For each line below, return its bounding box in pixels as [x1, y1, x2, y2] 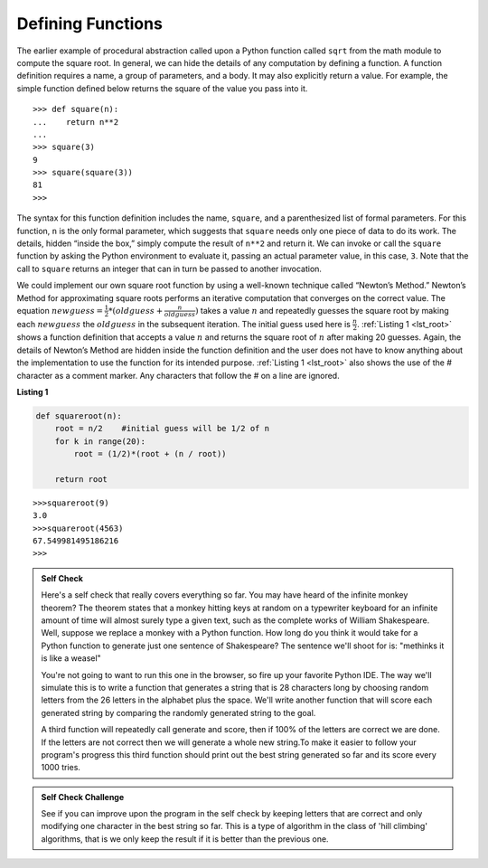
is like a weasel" [41, 653, 101, 664]
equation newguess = [16, 305, 104, 316]
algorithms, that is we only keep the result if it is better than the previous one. [41, 833, 329, 844]
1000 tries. [41, 762, 81, 773]
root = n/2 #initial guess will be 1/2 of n [54, 423, 270, 434]
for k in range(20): [54, 436, 146, 447]
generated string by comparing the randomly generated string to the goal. [41, 707, 316, 718]
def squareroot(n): [35, 410, 122, 420]
